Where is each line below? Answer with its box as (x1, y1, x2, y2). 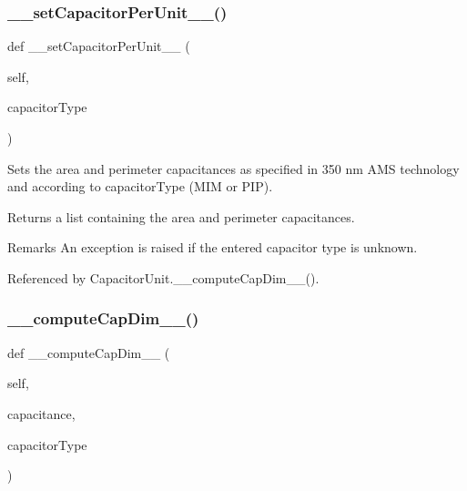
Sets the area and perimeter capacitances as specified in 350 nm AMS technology (7, 159, 460, 178)
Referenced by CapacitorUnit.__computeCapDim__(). (7, 268, 320, 287)
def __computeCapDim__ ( (7, 343, 170, 362)
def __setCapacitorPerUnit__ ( (7, 36, 190, 56)
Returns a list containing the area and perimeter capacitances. (7, 207, 355, 226)
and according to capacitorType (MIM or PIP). (7, 177, 273, 196)
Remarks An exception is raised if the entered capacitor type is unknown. (7, 238, 418, 257)
